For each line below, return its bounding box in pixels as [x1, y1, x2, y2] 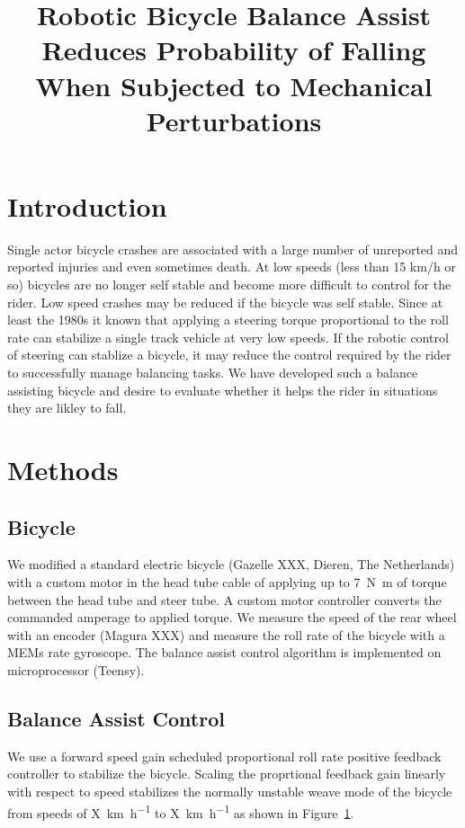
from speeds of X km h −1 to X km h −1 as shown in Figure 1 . [7, 800, 354, 822]
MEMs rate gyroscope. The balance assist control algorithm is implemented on [7, 643, 442, 662]
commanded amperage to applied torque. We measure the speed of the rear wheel [7, 608, 457, 627]
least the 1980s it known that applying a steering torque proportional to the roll [7, 310, 449, 329]
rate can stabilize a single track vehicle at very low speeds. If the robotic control [7, 327, 449, 346]
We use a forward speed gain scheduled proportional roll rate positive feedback [7, 746, 442, 765]
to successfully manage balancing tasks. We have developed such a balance [7, 363, 418, 382]
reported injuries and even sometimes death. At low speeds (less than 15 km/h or [7, 257, 456, 276]
